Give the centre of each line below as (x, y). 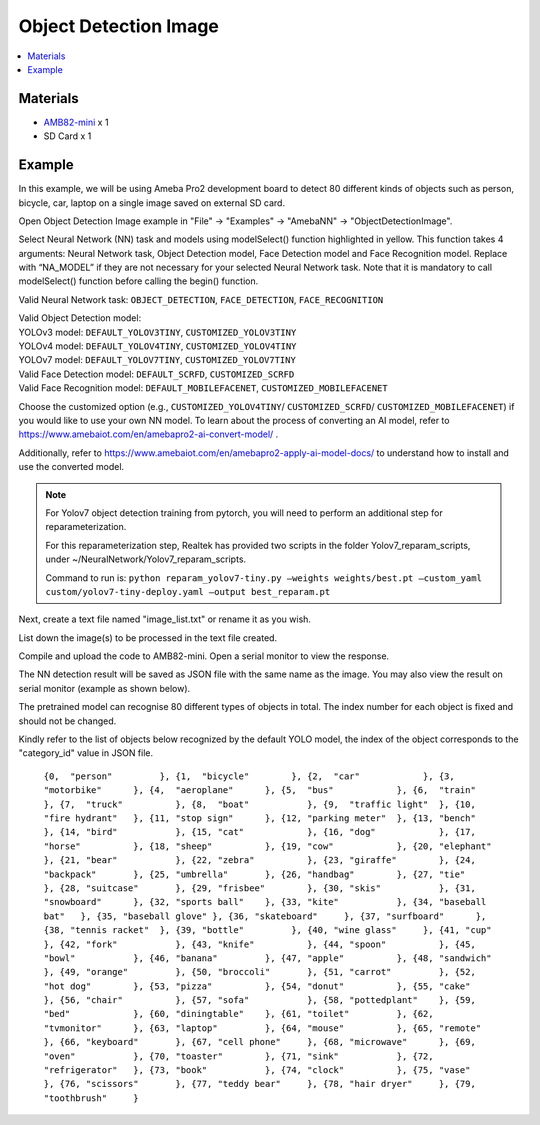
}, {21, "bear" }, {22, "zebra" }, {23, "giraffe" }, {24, (260, 860)
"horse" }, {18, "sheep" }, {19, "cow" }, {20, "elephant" (267, 846)
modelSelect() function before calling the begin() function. (138, 281)
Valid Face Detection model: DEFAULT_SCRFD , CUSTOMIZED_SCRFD (156, 374)
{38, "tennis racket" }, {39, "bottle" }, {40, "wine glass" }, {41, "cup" (267, 930)
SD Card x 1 (67, 136)
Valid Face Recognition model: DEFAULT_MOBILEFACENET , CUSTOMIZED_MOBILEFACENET (203, 388)
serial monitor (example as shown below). (104, 688)
